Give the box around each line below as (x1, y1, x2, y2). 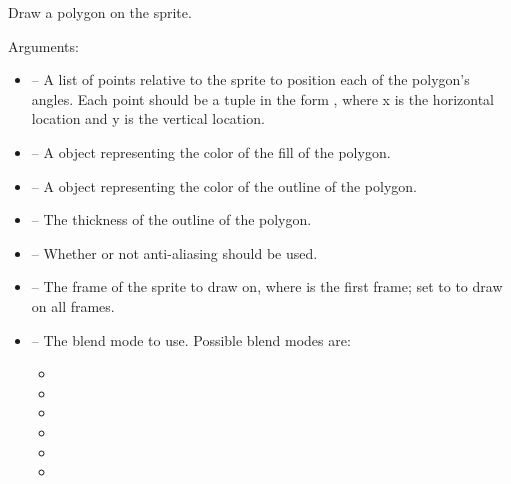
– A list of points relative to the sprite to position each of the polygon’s (31, 69, 470, 90)
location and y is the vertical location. (31, 108, 265, 129)
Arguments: (8, 35, 79, 56)
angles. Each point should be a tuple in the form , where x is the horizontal (31, 88, 494, 109)
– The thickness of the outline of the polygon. (31, 209, 312, 230)
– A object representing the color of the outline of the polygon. (31, 175, 418, 196)
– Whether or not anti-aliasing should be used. (31, 242, 318, 263)
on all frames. (31, 295, 115, 316)
